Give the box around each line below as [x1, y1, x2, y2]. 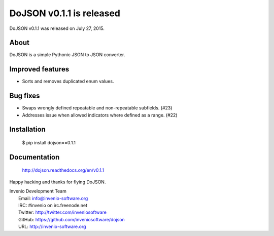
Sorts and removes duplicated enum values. [22, 78, 114, 85]
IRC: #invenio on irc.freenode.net [18, 203, 88, 209]
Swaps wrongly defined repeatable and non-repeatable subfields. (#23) [22, 105, 173, 111]
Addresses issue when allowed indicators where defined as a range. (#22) [22, 112, 178, 118]
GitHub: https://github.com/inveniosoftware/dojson [18, 216, 125, 222]
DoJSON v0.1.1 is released [9, 8, 121, 19]
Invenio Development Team [9, 188, 67, 194]
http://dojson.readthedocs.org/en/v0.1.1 [22, 167, 104, 173]
